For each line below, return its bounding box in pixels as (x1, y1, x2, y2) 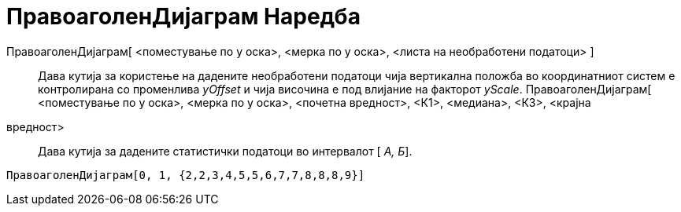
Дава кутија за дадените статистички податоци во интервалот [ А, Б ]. (38, 144, 413, 158)
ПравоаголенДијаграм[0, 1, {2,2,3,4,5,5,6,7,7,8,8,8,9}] (6, 168, 365, 181)
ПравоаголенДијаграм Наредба (6, 3, 361, 30)
